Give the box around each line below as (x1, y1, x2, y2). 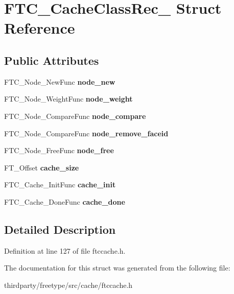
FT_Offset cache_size (4, 162, 79, 173)
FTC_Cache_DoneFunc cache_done (4, 196, 125, 207)
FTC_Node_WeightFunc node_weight (4, 93, 133, 104)
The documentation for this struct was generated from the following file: (4, 262, 230, 273)
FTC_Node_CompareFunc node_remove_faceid (4, 128, 169, 138)
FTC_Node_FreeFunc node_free (4, 145, 114, 156)
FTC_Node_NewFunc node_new (4, 76, 115, 87)
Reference (4, 17, 75, 38)
